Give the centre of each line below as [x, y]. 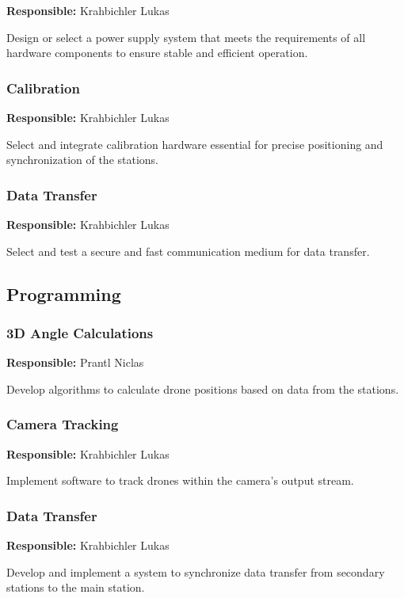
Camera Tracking [63, 424]
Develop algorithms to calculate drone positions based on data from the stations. [203, 389]
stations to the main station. [76, 587]
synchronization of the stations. [83, 160]
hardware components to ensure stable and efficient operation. [157, 53]
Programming [64, 293]
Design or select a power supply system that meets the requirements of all [186, 37]
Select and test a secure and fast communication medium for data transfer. [188, 251]
